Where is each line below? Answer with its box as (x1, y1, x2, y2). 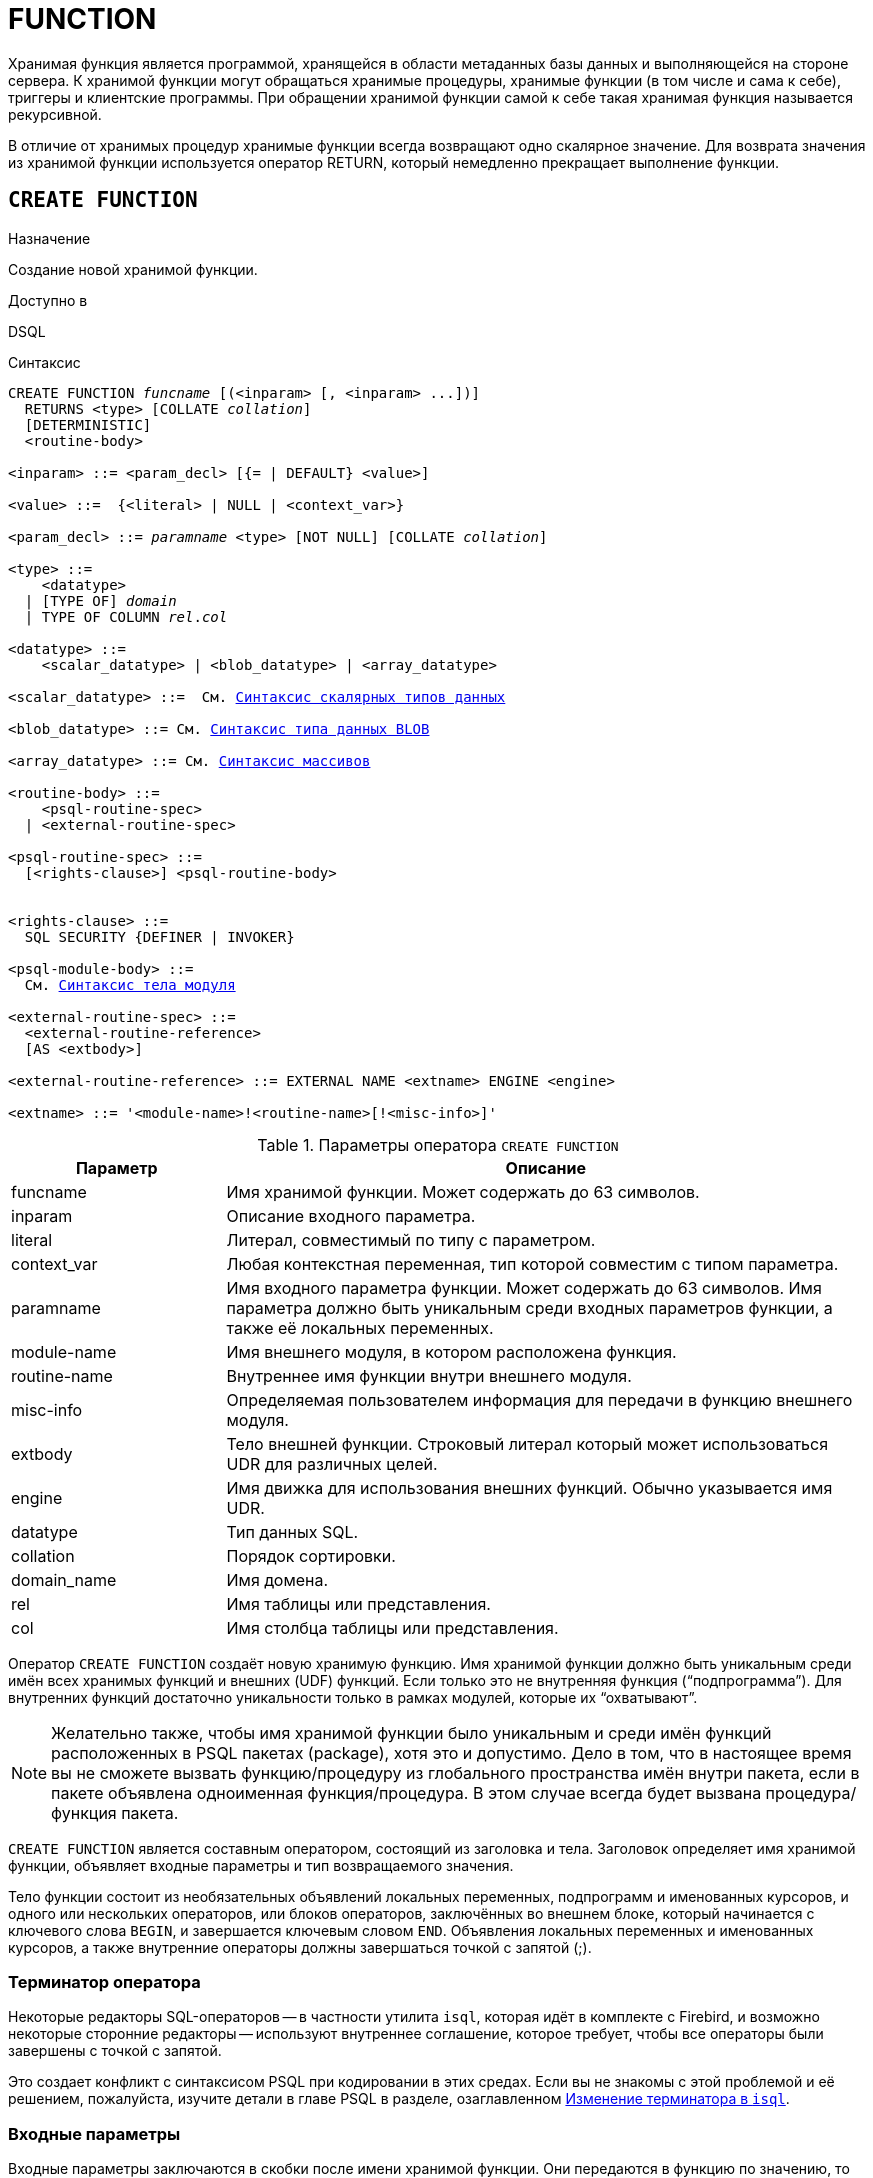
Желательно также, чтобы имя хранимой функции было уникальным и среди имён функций (51, 1722, 772, 1743)
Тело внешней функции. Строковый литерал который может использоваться (226, 1433, 829, 1454)
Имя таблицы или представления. (226, 1593, 491, 1614)
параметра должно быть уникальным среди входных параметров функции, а (226, 1297, 833, 1318)
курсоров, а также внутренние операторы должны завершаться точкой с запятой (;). (8, 1938, 592, 1956)
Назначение (8, 229, 91, 247)
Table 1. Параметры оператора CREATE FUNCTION (257, 1134, 619, 1155)
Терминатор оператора (8, 1971, 201, 1992)
